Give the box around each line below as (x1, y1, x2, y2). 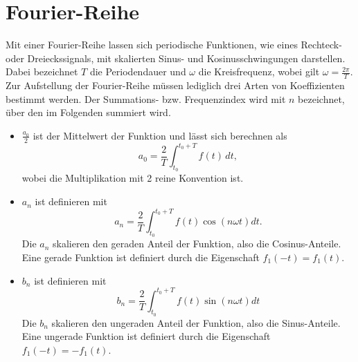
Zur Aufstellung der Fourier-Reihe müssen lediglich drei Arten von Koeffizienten (6, 78, 345, 93)
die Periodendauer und (89, 64, 186, 79)
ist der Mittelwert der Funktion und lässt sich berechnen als (33, 128, 287, 142)
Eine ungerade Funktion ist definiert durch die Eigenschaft (21, 329, 271, 343)
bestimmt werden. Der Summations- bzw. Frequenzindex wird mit (6, 91, 286, 106)
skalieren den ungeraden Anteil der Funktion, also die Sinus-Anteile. (51, 315, 341, 330)
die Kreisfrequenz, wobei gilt (198, 64, 320, 79)
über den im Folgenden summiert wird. (6, 105, 171, 120)
